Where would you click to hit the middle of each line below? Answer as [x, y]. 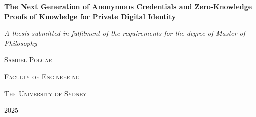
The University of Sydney [45, 93]
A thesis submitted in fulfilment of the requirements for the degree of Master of [125, 33]
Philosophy [21, 43]
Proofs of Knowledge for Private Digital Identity [90, 16]
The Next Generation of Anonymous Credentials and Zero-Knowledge [128, 6]
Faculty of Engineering [42, 76]
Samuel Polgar [28, 60]
